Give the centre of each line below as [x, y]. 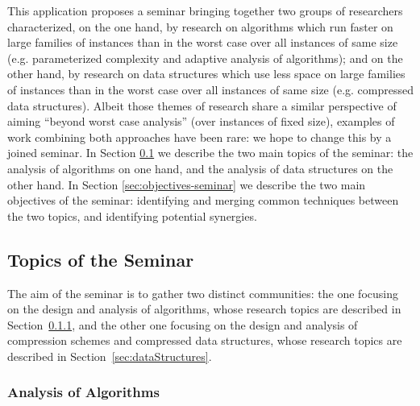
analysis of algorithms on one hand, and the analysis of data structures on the [200, 168]
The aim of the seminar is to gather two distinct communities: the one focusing [203, 293]
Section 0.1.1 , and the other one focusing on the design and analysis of [183, 324]
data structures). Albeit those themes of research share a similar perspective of [202, 105]
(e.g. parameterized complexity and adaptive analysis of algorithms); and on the [205, 58]
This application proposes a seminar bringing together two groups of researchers [205, 10]
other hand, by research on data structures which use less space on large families [206, 74]
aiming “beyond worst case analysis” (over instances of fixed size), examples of [201, 121]
